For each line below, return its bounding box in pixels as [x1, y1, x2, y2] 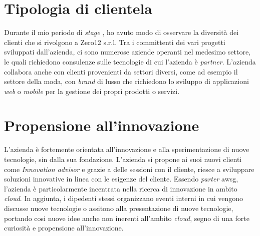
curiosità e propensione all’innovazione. [4, 222, 124, 233]
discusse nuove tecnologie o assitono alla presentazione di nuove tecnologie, [4, 202, 233, 213]
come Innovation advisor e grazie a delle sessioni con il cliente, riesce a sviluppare [4, 163, 254, 174]
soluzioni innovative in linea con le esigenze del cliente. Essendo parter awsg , [4, 173, 238, 184]
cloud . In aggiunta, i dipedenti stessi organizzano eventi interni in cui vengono [4, 193, 243, 203]
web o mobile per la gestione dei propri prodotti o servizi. [4, 85, 180, 96]
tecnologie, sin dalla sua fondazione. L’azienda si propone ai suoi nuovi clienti [4, 154, 242, 164]
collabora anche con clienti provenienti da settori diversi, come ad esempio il [4, 66, 238, 76]
